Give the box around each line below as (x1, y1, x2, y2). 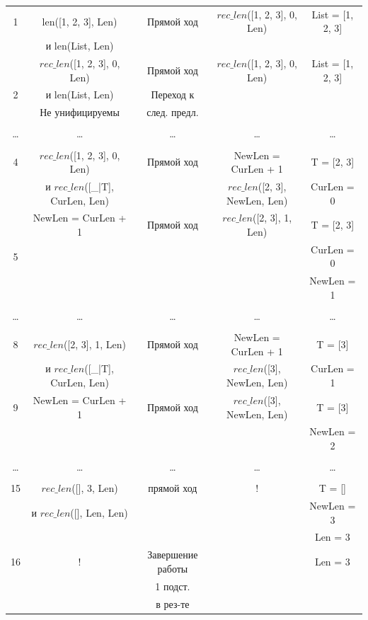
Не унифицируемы (40, 105, 120, 120)
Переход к (151, 87, 195, 102)
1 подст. (155, 578, 190, 593)
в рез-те (156, 596, 190, 611)
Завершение (147, 547, 198, 562)
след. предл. (146, 105, 199, 120)
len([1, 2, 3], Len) (42, 13, 117, 28)
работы (157, 561, 188, 575)
